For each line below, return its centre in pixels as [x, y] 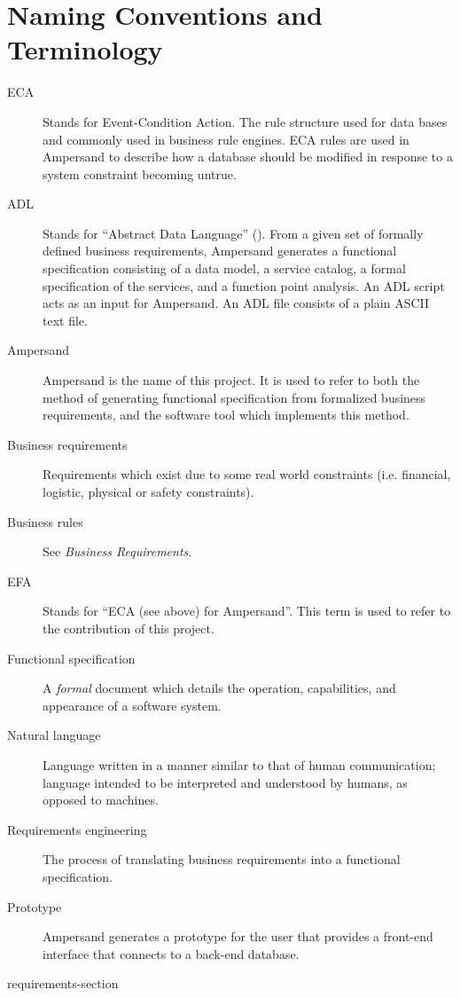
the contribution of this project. [129, 628]
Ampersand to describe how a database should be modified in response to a [248, 157]
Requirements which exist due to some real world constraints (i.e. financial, [247, 474]
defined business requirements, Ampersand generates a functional [220, 251]
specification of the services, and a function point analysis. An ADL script [244, 285]
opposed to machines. [101, 800]
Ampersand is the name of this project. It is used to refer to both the [231, 380]
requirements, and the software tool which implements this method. [226, 415]
